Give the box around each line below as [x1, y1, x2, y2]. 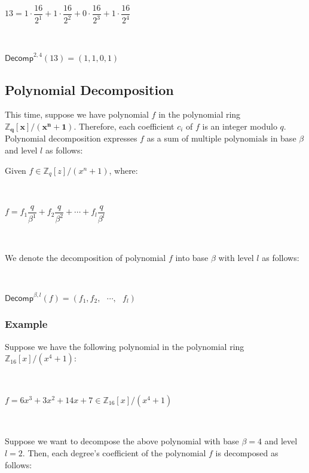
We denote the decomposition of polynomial [5, 251, 166, 263]
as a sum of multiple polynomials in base [146, 132, 296, 145]
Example [5, 317, 48, 331]
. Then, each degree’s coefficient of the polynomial [22, 447, 206, 459]
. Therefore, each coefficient [74, 119, 175, 132]
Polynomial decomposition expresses [5, 132, 137, 145]
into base [175, 251, 209, 263]
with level [218, 251, 254, 263]
